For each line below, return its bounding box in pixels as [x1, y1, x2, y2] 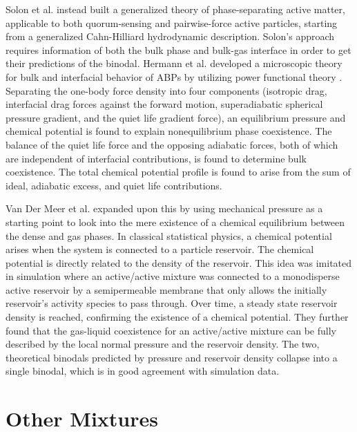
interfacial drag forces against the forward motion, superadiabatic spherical [6, 97, 323, 111]
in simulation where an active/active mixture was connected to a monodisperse [6, 269, 340, 283]
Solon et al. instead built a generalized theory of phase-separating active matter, [6, 2, 345, 16]
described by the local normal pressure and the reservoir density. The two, [6, 337, 320, 351]
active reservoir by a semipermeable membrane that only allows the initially [6, 282, 327, 297]
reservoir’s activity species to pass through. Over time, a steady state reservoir [6, 296, 338, 310]
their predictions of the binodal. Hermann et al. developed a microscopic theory [6, 56, 342, 71]
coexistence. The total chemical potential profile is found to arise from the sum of [6, 165, 351, 179]
